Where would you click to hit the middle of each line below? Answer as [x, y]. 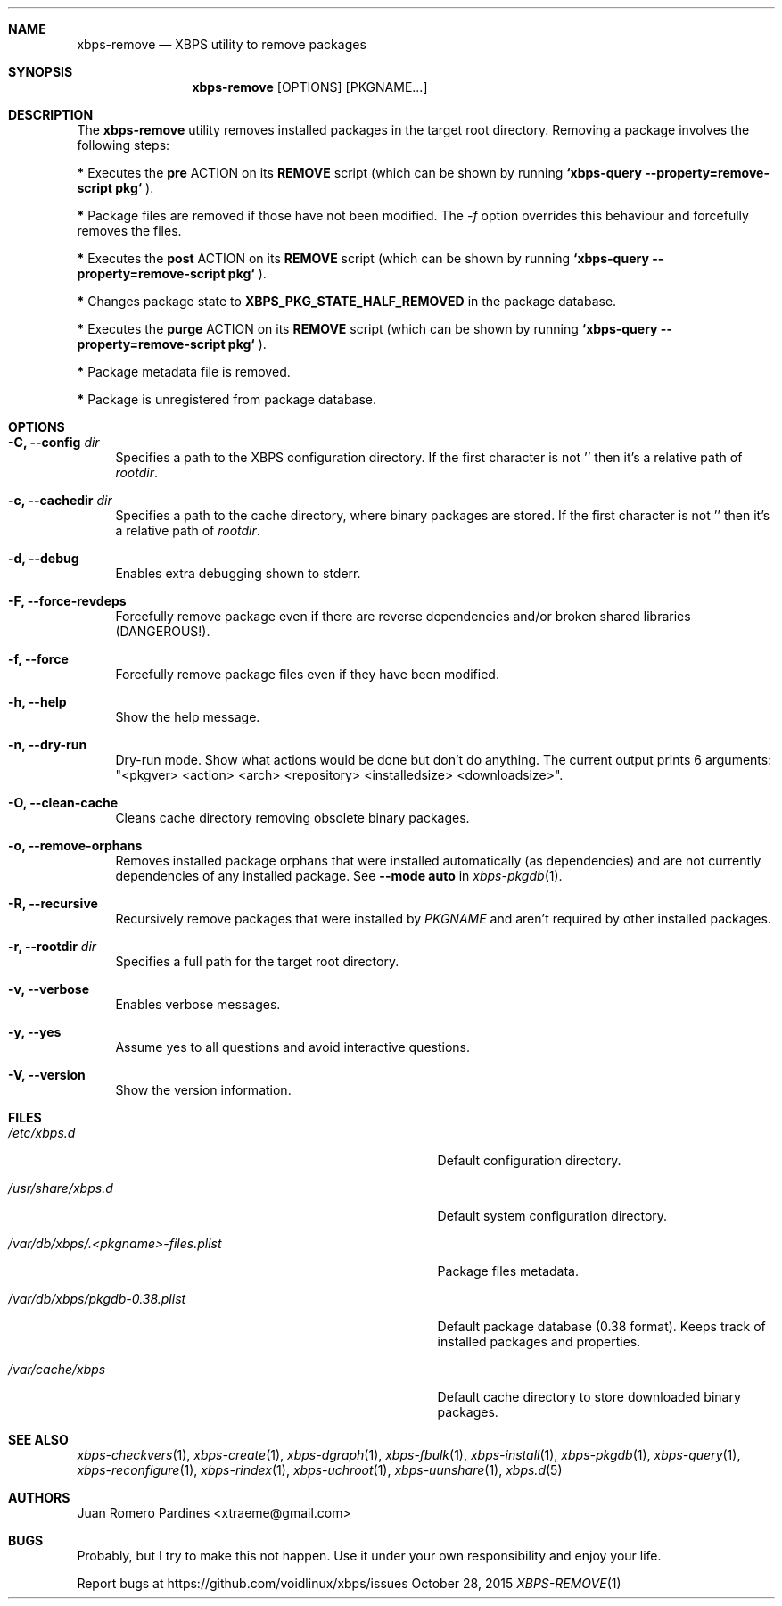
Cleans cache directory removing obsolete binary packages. [292, 818]
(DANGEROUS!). [163, 631]
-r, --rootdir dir [53, 946]
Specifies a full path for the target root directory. [257, 961]
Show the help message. [188, 717]
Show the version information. [203, 1090]
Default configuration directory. [529, 1160]
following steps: [123, 145]
